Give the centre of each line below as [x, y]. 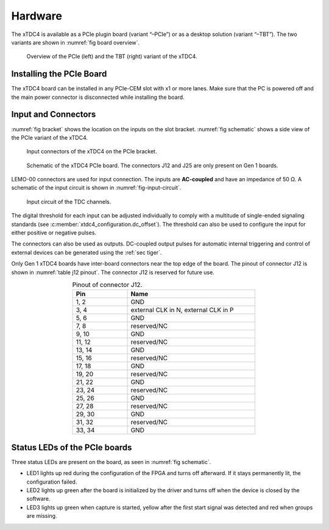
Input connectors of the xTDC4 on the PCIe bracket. [92, 151]
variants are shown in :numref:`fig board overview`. [76, 42]
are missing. [42, 516]
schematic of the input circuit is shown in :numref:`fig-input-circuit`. [96, 188]
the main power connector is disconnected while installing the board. [98, 97]
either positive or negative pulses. [54, 233]
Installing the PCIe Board [59, 74]
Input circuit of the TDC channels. [69, 201]
